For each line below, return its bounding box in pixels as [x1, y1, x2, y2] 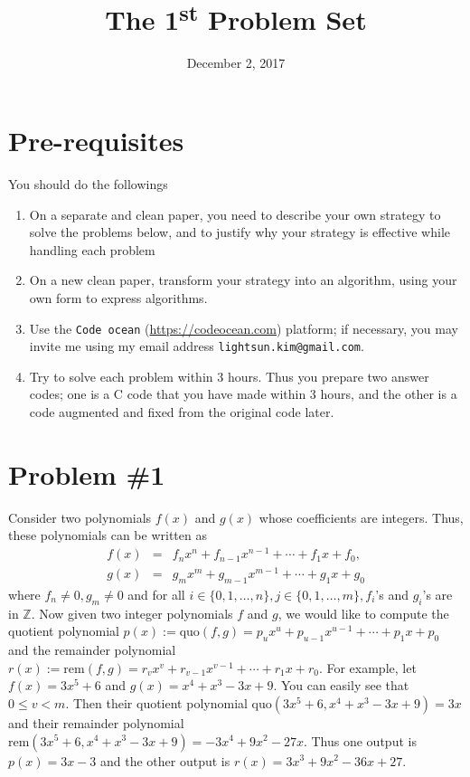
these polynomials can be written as [8, 526, 207, 545]
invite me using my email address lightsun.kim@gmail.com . [29, 336, 364, 355]
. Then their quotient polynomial [65, 693, 248, 712]
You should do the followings [8, 174, 168, 193]
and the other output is [99, 751, 230, 770]
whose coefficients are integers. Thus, [258, 507, 464, 526]
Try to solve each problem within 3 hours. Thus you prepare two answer [29, 366, 429, 385]
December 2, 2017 [186, 53, 286, 72]
